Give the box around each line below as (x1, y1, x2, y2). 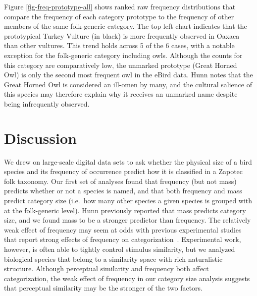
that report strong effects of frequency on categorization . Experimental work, (4, 234, 241, 244)
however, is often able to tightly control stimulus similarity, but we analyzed (4, 244, 235, 254)
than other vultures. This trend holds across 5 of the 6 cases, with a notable (4, 40, 235, 51)
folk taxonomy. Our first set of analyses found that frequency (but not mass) (4, 176, 237, 186)
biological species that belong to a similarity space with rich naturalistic (4, 253, 223, 264)
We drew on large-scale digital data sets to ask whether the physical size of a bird (4, 156, 252, 167)
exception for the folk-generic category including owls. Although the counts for (4, 50, 243, 60)
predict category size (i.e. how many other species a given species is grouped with (4, 195, 253, 206)
